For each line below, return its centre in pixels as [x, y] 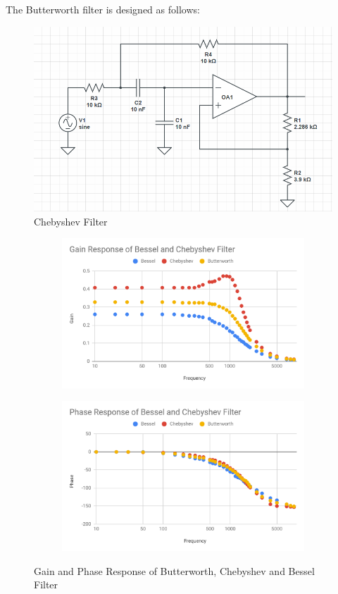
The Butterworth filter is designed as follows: [103, 9]
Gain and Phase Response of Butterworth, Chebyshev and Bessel [174, 570]
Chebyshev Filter [71, 221]
